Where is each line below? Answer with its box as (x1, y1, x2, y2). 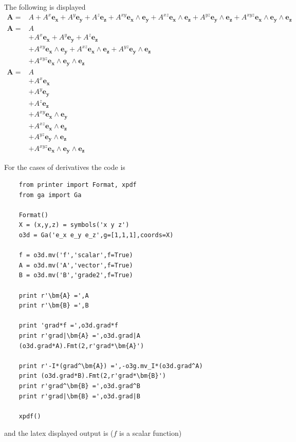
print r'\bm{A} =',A (18, 292, 89, 299)
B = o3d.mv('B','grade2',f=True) (18, 272, 133, 279)
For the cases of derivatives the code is (4, 162, 125, 172)
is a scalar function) (119, 428, 182, 438)
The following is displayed (4, 2, 86, 12)
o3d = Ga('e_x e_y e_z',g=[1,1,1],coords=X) (18, 232, 174, 239)
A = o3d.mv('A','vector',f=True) (18, 261, 133, 269)
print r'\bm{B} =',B (18, 302, 89, 310)
